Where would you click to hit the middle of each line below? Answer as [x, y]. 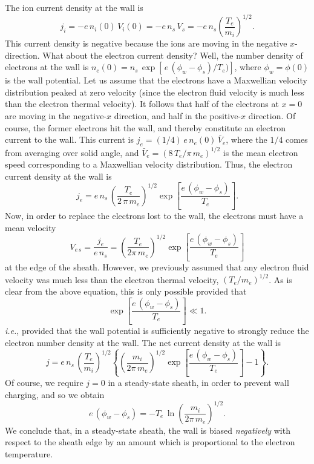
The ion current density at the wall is [74, 7]
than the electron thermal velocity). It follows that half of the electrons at [142, 104]
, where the [247, 139]
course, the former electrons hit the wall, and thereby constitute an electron [146, 127]
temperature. [29, 453]
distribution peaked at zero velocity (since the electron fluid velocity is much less [155, 92]
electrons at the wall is [47, 67]
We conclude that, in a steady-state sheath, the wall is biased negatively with [148, 430]
